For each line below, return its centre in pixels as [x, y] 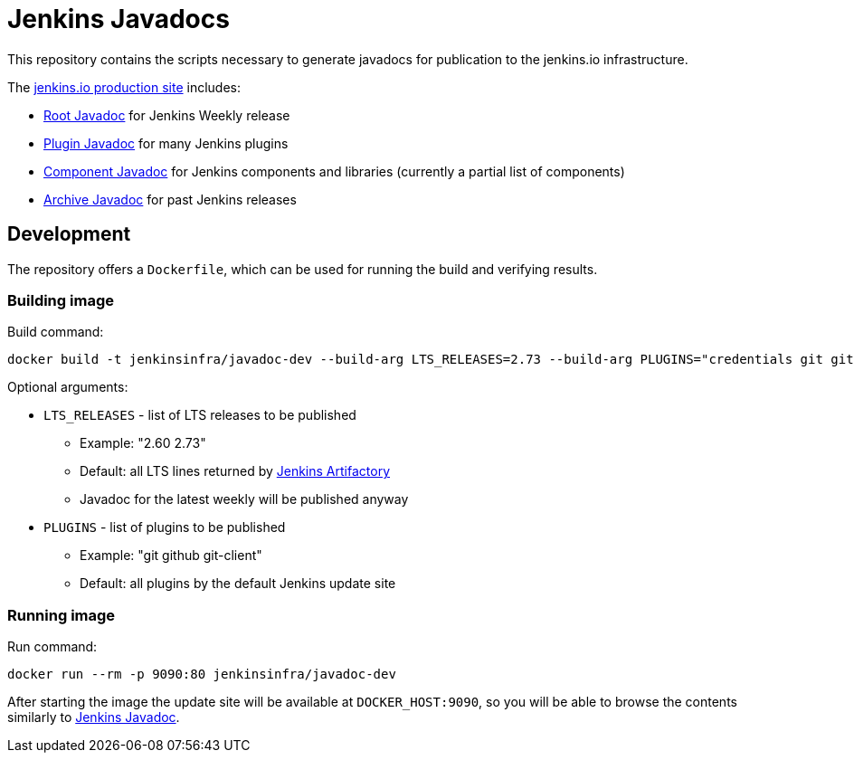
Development [69, 234]
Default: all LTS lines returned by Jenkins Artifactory [235, 471]
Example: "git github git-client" [171, 556]
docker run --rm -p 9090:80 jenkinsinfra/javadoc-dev [202, 674]
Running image [62, 615]
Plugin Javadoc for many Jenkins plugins [166, 143]
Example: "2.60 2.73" [143, 443]
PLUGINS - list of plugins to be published [165, 527]
